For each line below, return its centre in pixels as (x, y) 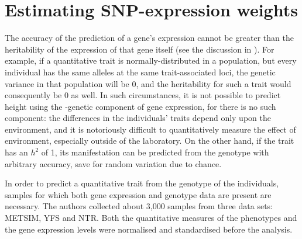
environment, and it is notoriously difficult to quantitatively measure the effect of (150, 129)
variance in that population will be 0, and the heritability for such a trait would (148, 83)
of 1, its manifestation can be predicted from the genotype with (155, 152)
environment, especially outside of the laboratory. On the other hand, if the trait (150, 141)
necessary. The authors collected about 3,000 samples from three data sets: (139, 206)
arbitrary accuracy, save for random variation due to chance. (113, 163)
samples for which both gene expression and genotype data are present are (138, 194)
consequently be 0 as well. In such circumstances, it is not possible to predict (143, 95)
